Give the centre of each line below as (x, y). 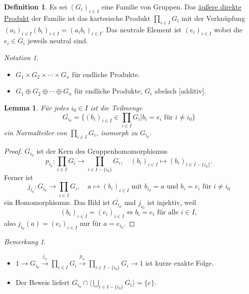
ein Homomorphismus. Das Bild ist (57, 202)
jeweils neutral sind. (58, 41)
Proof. (13, 150)
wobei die (228, 29)
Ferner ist (19, 177)
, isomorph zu (117, 132)
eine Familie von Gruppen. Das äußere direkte (171, 6)
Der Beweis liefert (43, 282)
